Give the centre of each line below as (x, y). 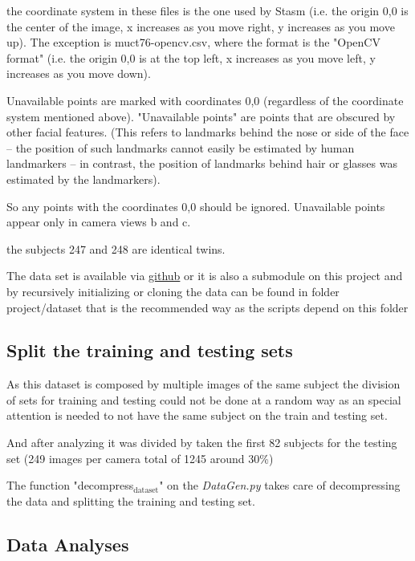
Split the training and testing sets (150, 350)
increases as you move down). (79, 73)
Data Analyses (68, 544)
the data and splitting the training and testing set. (131, 500)
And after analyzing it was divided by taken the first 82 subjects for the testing (202, 443)
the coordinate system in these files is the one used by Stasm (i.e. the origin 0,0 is (207, 10)
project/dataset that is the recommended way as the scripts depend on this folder (207, 307)
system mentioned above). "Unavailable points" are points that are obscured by (201, 116)
